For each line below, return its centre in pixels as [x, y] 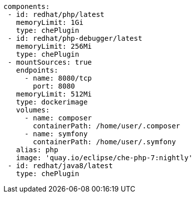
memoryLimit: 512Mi [54, 94]
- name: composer [58, 118]
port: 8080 [54, 86]
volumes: [33, 110]
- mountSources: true [50, 62]
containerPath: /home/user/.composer [107, 126]
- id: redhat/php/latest [56, 14]
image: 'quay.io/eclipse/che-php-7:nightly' [104, 158]
